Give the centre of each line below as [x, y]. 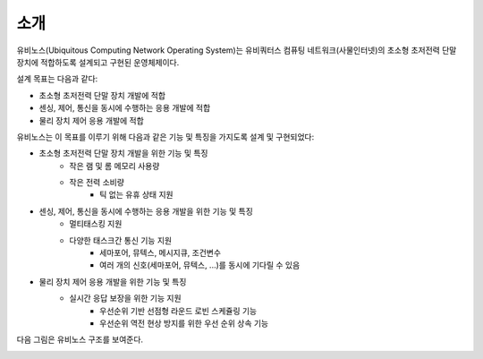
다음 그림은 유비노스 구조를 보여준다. [80, 339]
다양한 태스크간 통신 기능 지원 [121, 240]
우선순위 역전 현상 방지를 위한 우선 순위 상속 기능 [184, 323]
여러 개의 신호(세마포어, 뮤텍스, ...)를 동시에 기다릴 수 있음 [200, 265]
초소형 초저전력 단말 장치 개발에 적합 [102, 95]
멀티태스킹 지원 [96, 224]
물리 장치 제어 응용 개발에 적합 [92, 120]
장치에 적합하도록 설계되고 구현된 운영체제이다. [98, 62]
